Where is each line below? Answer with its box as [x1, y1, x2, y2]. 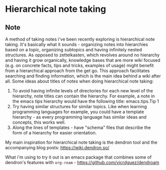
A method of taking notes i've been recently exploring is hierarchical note [5, 36, 155, 42]
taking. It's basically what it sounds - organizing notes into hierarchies [5, 42, 148, 47]
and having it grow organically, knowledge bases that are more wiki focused [5, 57, 161, 63]
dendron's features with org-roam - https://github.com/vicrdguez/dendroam [5, 160, 160, 165]
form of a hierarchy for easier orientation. [12, 130, 97, 135]
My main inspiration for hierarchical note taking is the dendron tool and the [5, 139, 158, 145]
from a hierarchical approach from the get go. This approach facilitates [5, 68, 150, 74]
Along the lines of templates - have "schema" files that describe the [12, 125, 151, 130]
